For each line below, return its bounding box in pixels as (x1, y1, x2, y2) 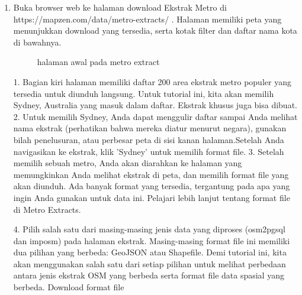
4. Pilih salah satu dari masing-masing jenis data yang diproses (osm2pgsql (13, 223, 285, 235)
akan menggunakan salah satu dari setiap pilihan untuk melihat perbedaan (13, 257, 286, 270)
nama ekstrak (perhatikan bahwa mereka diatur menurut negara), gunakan (13, 122, 287, 134)
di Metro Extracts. (13, 203, 81, 215)
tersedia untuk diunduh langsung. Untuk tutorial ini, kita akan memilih (13, 87, 274, 99)
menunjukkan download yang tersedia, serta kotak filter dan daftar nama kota (13, 24, 297, 37)
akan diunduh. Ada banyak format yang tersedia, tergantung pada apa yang (13, 180, 290, 192)
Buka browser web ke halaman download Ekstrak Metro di (13, 1, 227, 13)
